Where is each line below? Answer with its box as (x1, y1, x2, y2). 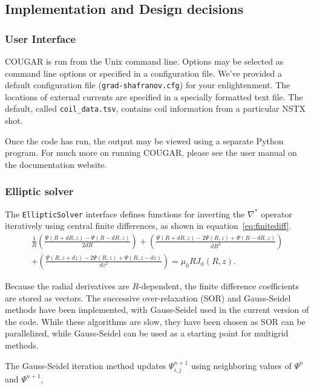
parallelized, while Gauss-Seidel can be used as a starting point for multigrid (5, 327, 289, 339)
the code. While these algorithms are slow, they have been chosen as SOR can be (5, 315, 306, 327)
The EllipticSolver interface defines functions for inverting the (5, 207, 245, 220)
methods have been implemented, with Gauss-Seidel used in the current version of (5, 303, 309, 316)
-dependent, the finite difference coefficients (139, 280, 299, 292)
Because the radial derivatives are (5, 280, 129, 292)
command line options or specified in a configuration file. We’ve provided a (5, 66, 283, 79)
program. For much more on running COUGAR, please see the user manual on (5, 146, 297, 159)
